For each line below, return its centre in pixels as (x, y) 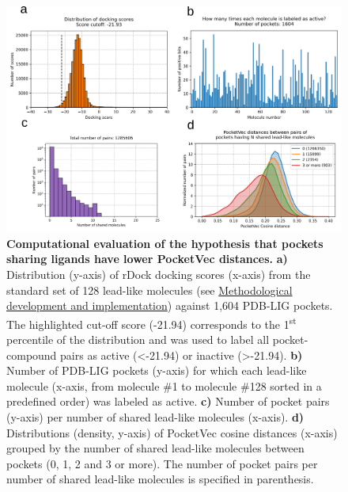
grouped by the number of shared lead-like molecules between (155, 448)
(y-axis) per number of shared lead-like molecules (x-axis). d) (155, 417)
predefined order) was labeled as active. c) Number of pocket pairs (168, 401)
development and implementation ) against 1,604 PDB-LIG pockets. (170, 305)
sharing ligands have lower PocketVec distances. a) (147, 259)
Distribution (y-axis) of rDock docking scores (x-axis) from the (159, 275)
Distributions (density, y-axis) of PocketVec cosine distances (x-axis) (172, 432)
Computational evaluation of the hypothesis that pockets (165, 243)
